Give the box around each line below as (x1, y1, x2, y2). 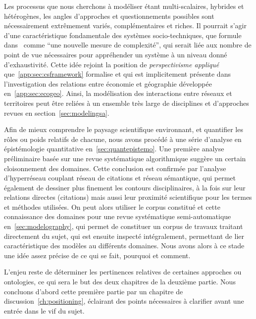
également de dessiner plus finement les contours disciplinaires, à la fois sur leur (4, 182, 246, 192)
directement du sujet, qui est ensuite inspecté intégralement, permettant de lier (4, 230, 244, 241)
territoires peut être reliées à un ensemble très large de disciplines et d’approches (4, 97, 249, 108)
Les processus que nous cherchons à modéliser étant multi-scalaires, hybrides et (4, 1, 244, 11)
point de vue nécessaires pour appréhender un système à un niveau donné (4, 49, 227, 59)
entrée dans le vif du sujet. (4, 305, 85, 316)
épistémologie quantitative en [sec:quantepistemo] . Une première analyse (4, 143, 224, 154)
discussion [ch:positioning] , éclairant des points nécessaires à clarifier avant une (4, 296, 244, 306)
